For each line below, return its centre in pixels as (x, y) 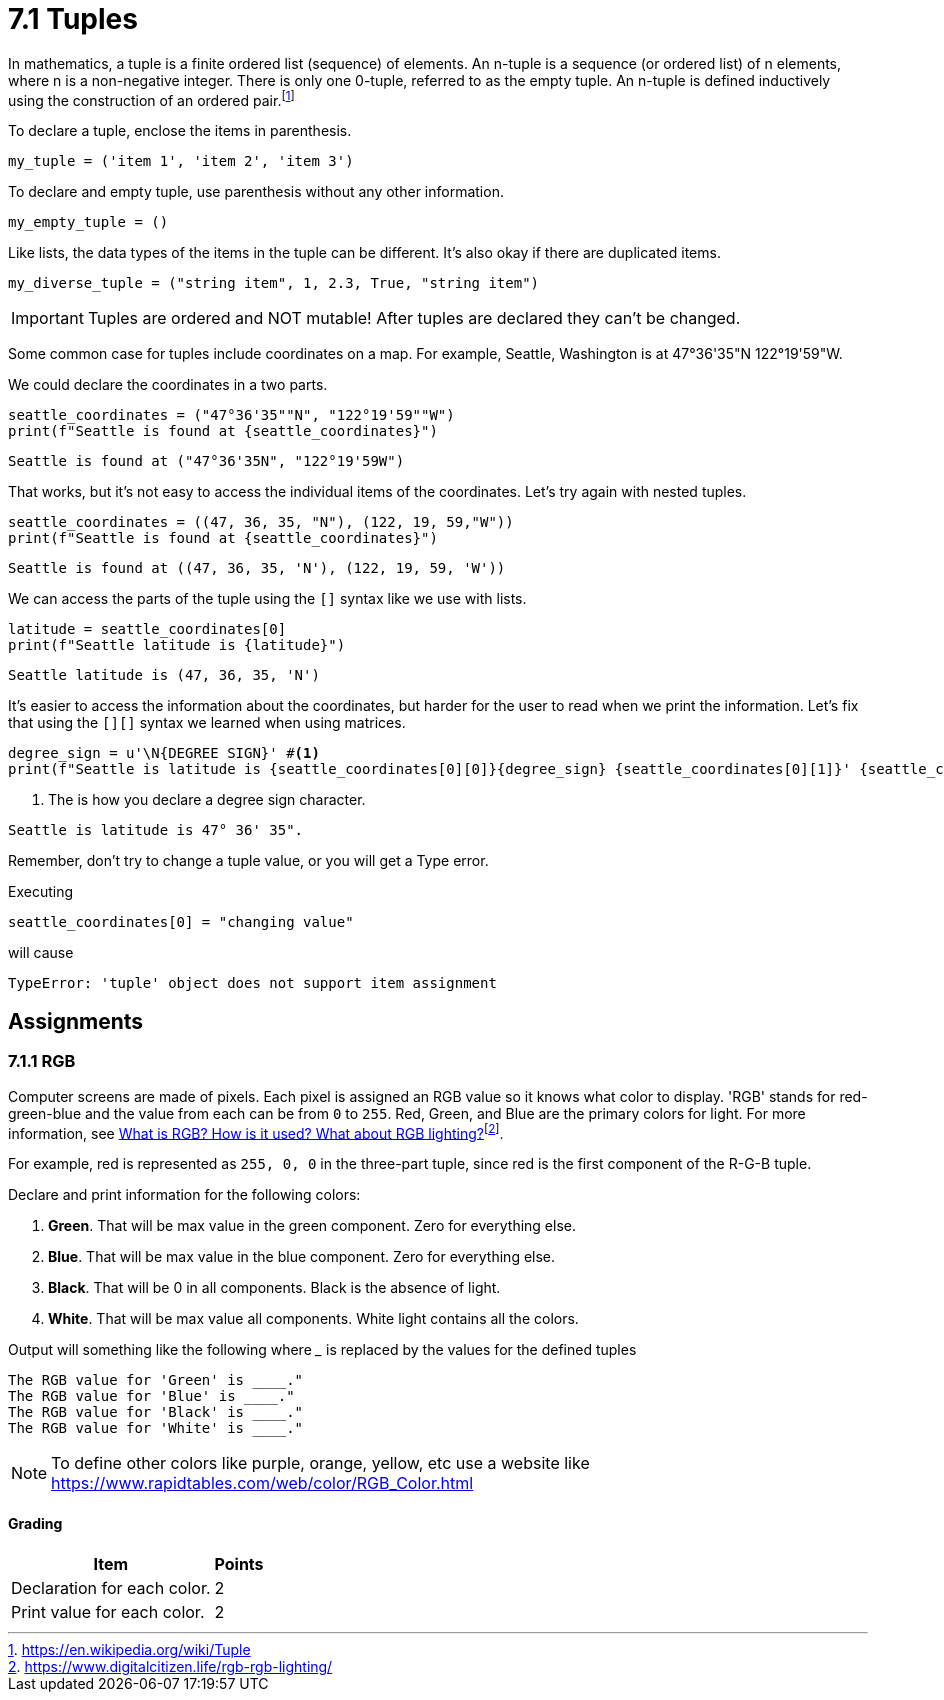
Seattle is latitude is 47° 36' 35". (156, 830)
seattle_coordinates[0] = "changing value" (181, 922)
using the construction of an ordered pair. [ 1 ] (151, 98)
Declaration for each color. (111, 1587)
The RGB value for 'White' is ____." (156, 1428)
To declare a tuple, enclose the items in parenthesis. (180, 131)
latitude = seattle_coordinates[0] (147, 629)
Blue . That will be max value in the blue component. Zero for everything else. (302, 1257)
